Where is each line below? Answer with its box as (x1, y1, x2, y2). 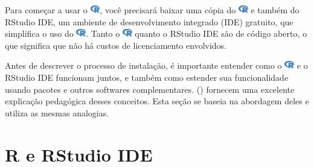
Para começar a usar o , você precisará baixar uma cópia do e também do (5, 4, 300, 16)
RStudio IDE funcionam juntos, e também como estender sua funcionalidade (5, 71, 289, 83)
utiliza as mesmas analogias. (5, 106, 109, 119)
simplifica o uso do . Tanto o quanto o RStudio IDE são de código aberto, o (5, 27, 307, 40)
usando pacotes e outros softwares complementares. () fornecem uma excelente (5, 83, 295, 95)
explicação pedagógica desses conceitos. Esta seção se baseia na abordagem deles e (5, 95, 309, 107)
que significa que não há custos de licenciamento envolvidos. (5, 39, 227, 51)
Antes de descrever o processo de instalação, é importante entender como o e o (5, 59, 308, 72)
